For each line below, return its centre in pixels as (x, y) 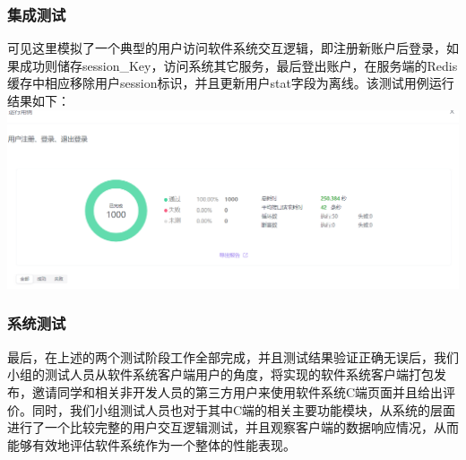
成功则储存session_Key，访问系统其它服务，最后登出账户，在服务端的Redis (238, 65)
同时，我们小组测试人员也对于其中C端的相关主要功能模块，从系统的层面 (244, 409)
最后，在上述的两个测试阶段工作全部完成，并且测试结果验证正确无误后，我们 (233, 356)
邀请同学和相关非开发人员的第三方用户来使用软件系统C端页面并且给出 (237, 391)
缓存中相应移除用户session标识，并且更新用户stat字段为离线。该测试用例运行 (231, 83)
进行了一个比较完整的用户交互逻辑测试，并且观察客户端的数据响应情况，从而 (233, 427)
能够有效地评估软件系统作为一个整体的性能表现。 (151, 444)
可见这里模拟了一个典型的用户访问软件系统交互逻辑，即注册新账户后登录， (227, 48)
